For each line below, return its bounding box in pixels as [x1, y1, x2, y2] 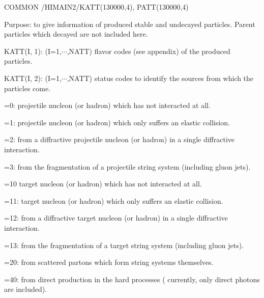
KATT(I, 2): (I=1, [4, 72, 62, 83]
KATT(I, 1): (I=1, [4, 45, 62, 56]
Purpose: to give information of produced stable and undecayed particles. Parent [4, 18, 255, 29]
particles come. [4, 83, 51, 93]
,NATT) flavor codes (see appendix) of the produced [67, 45, 230, 56]
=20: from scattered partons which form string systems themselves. [4, 257, 214, 267]
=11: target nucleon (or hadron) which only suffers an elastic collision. [4, 195, 223, 206]
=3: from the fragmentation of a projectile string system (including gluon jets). [4, 161, 251, 172]
